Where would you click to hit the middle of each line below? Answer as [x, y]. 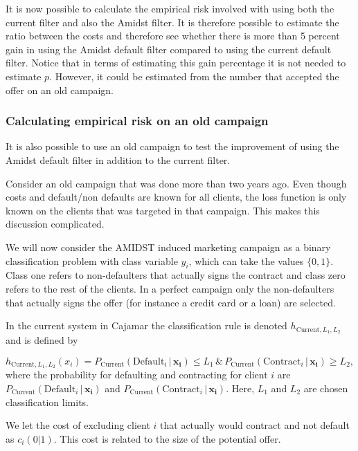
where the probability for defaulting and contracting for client [137, 375]
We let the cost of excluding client [78, 425]
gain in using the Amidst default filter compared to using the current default [169, 49]
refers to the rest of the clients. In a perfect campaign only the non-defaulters [170, 288]
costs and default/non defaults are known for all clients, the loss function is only [176, 197]
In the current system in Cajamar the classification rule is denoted [146, 325]
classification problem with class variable [92, 260]
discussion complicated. [55, 224]
